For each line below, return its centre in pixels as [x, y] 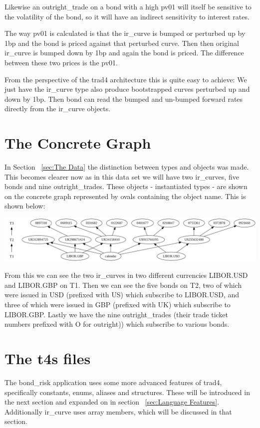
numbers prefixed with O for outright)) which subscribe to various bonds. [117, 324]
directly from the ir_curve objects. [58, 108]
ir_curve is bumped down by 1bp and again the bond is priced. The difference [124, 53]
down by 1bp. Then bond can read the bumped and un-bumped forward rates [124, 99]
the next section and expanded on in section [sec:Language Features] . [112, 402]
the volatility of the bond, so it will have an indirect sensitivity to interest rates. [127, 16]
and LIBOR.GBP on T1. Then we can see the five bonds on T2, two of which [123, 285]
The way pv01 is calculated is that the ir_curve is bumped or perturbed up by [125, 33]
